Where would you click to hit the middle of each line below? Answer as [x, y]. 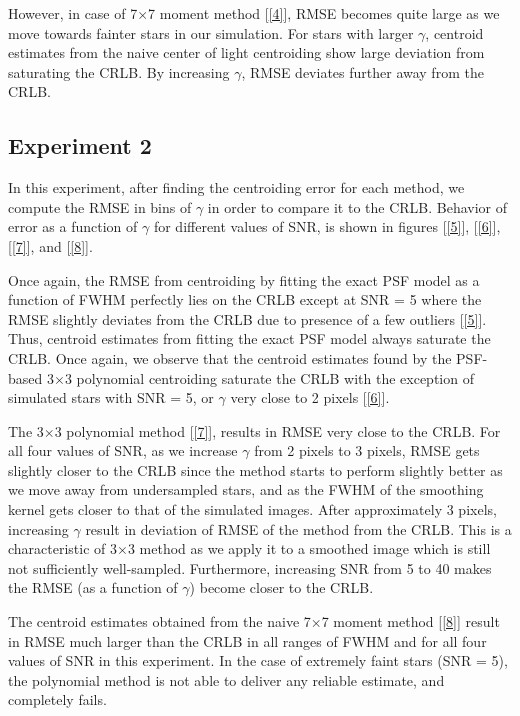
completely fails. [57, 699]
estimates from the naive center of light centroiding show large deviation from [246, 52]
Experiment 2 [80, 145]
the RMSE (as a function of [93, 587]
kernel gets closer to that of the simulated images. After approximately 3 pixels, [252, 509]
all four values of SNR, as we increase [123, 450]
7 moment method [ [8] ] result [410, 621]
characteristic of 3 [63, 548]
